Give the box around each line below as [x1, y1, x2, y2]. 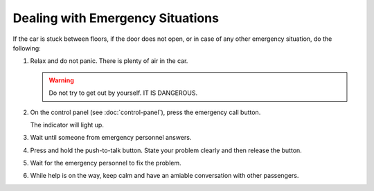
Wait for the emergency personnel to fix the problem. [30, 159, 181, 167]
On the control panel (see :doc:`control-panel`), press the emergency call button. [30, 108, 261, 116]
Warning [48, 76, 74, 84]
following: [12, 44, 41, 52]
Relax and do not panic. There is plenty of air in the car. [30, 57, 188, 65]
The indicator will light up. [30, 120, 104, 129]
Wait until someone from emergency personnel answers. [30, 134, 192, 142]
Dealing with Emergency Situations [12, 10, 220, 26]
